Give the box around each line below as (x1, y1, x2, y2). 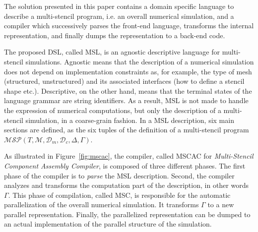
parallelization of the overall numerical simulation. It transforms (4, 199, 199, 210)
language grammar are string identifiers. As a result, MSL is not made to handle (4, 95, 249, 106)
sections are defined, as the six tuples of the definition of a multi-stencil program (4, 124, 249, 135)
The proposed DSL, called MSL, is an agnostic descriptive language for (4, 47, 220, 57)
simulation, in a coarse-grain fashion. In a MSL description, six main (25, 115, 234, 125)
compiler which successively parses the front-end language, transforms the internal (4, 20, 254, 31)
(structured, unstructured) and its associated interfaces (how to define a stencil (4, 76, 245, 86)
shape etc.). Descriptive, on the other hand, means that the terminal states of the (4, 85, 252, 96)
